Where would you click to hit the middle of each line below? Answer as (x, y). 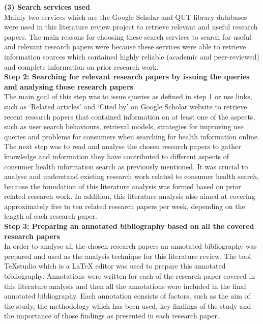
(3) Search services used (47, 7)
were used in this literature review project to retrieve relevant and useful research (131, 27)
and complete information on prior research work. (81, 66)
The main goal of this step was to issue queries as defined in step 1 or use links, (128, 96)
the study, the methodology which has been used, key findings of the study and (128, 305)
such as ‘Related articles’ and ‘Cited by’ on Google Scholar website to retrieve (126, 106)
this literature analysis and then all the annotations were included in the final (125, 286)
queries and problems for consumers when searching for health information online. (132, 136)
